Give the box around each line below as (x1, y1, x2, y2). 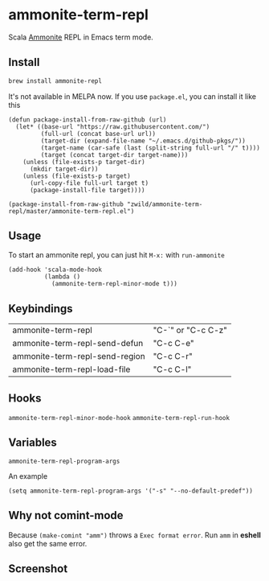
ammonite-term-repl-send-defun (12, 338, 144, 349)
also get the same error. (8, 538, 88, 548)
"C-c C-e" (153, 338, 194, 349)
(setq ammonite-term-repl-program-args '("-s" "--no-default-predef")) (8, 487, 253, 495)
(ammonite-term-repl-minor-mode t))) (51, 280, 178, 288)
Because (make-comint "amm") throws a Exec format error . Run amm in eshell (8, 529, 261, 540)
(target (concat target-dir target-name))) (40, 150, 189, 159)
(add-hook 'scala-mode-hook (8, 266, 103, 274)
